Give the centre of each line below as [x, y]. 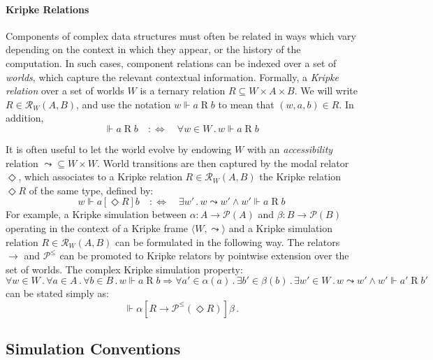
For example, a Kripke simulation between [96, 214]
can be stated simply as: [57, 293]
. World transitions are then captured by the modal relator [223, 163]
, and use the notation [124, 104]
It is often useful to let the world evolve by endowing [119, 149]
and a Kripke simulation [281, 228]
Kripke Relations [47, 9]
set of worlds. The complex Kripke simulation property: [124, 269]
